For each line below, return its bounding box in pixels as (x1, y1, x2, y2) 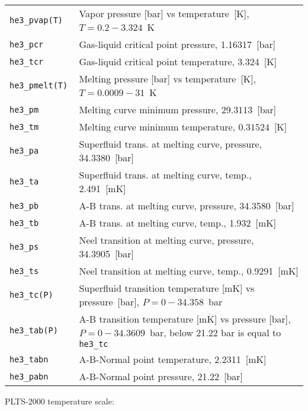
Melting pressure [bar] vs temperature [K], (79, 72, 256, 85)
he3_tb (9, 218, 39, 228)
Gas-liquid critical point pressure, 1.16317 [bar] (79, 37, 276, 51)
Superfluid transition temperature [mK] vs (79, 281, 255, 295)
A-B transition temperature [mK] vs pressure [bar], (79, 312, 291, 326)
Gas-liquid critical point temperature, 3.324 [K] (79, 55, 277, 68)
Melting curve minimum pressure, (79, 103, 219, 116)
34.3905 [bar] (79, 247, 134, 260)
